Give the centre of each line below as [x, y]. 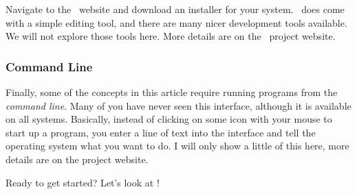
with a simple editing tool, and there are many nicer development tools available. [176, 22]
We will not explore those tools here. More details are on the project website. [171, 36]
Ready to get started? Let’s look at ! [83, 182]
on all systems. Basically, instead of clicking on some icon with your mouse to [169, 119]
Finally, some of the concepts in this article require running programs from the [172, 92]
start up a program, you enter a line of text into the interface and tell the [161, 132]
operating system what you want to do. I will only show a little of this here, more [177, 146]
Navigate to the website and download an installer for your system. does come [175, 9]
